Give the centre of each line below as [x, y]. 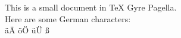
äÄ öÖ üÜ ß [27, 30]
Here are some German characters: [68, 18]
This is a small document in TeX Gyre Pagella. [91, 7]
